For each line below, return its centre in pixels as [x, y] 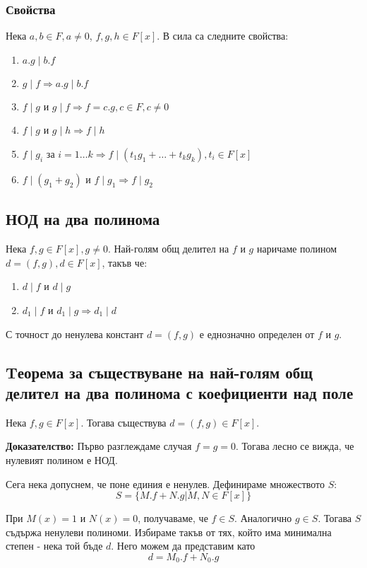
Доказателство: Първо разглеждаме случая [99, 446]
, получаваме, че [173, 518]
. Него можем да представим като [183, 546]
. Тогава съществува [124, 422]
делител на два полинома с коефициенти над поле [180, 392]
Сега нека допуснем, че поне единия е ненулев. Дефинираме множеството [166, 483]
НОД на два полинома [83, 219]
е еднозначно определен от [257, 334]
